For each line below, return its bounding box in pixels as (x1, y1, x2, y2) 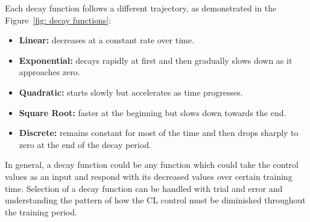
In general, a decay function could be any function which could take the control (5, 158, 299, 171)
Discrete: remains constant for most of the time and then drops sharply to (19, 126, 299, 139)
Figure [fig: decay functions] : (5, 13, 112, 26)
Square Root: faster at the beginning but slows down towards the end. (19, 106, 286, 119)
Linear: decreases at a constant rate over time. (19, 34, 194, 46)
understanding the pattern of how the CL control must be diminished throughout (5, 194, 306, 206)
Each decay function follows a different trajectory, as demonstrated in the (5, 2, 277, 14)
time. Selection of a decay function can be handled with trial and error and (5, 182, 283, 194)
